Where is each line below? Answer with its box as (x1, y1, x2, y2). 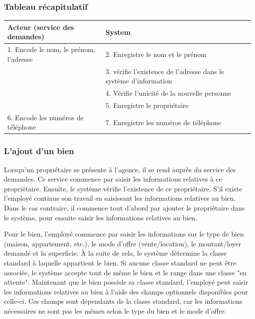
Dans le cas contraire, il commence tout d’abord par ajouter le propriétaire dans (4, 203, 245, 213)
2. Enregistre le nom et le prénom (105, 49, 206, 59)
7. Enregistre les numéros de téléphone (105, 117, 222, 127)
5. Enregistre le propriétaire (105, 100, 189, 110)
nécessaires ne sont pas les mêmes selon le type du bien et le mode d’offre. (4, 305, 227, 316)
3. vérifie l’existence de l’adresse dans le (105, 66, 225, 76)
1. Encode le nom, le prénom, (7, 44, 96, 54)
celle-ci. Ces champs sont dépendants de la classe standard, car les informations (4, 296, 243, 306)
